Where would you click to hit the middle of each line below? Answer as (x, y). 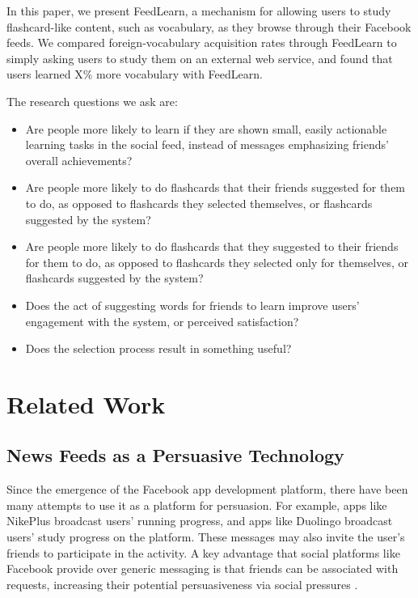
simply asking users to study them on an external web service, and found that (200, 58)
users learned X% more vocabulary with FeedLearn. (135, 74)
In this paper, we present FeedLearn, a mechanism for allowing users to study (199, 11)
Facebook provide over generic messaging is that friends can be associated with (203, 568)
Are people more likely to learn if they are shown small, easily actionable (206, 128)
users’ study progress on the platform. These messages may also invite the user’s (206, 537)
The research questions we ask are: (92, 101)
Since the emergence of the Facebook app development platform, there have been (207, 489)
